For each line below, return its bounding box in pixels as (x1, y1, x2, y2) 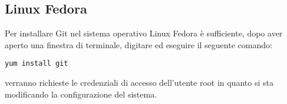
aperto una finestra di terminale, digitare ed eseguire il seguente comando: (5, 38, 272, 51)
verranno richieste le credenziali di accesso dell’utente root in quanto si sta (5, 76, 273, 89)
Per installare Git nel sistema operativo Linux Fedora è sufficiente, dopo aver (5, 27, 283, 39)
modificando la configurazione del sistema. (5, 88, 157, 100)
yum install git (5, 59, 68, 68)
